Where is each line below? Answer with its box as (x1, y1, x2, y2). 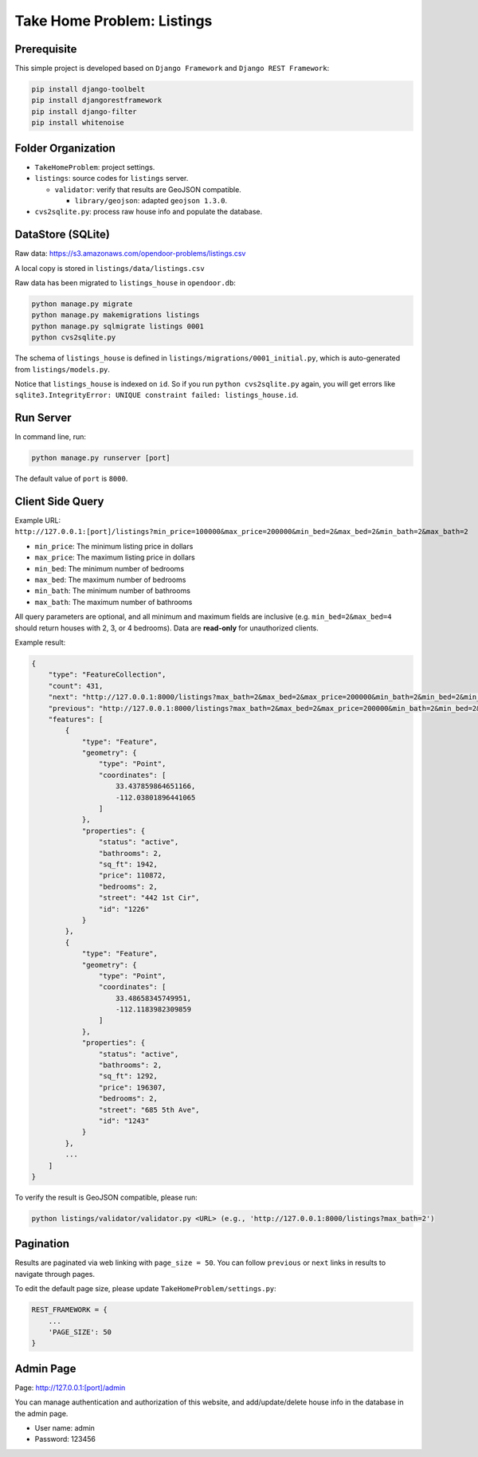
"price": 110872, (98, 871, 167, 880)
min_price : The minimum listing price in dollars (34, 541, 194, 551)
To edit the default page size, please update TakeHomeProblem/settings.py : (14, 1284, 276, 1294)
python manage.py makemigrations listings (31, 311, 200, 320)
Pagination (14, 1237, 70, 1251)
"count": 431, (48, 681, 104, 690)
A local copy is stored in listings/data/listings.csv (14, 263, 205, 273)
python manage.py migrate (31, 299, 133, 308)
